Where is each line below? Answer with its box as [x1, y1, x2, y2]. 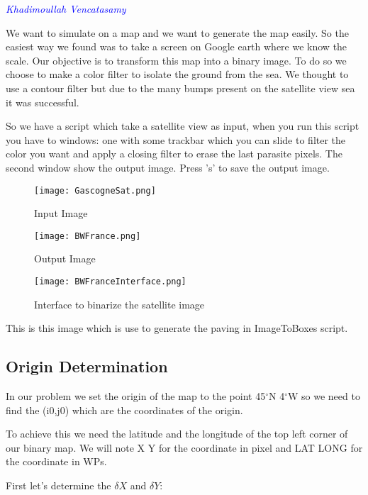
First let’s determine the [6, 478, 111, 493]
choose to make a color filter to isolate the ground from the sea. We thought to [6, 67, 349, 82]
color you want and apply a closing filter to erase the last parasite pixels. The [6, 146, 342, 161]
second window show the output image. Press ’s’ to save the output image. [6, 160, 330, 174]
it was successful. [6, 94, 79, 109]
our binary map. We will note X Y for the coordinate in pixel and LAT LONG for [6, 440, 363, 455]
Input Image [34, 206, 88, 221]
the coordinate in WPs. [6, 454, 107, 469]
